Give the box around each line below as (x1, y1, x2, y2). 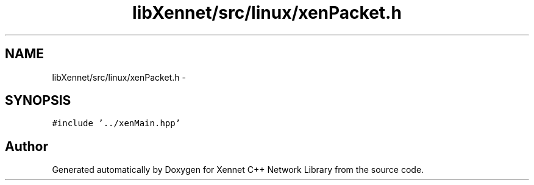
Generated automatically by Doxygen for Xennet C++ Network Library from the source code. (52, 164, 424, 175)
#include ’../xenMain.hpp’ (52, 118, 181, 129)
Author (5, 138, 48, 154)
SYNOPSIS (5, 93, 71, 109)
